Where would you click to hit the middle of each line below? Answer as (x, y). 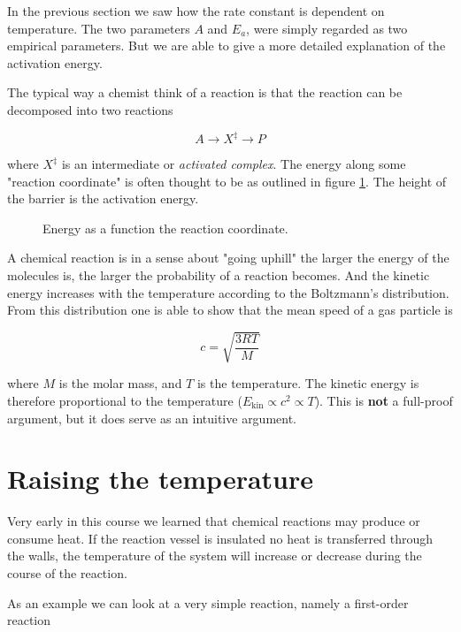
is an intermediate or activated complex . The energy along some (234, 164)
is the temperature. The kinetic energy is (308, 383)
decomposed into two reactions (90, 109)
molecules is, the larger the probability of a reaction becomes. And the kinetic (219, 275)
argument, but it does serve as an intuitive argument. (152, 418)
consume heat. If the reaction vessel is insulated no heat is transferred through (220, 538)
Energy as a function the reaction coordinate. (165, 228)
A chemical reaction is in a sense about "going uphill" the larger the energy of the (228, 258)
